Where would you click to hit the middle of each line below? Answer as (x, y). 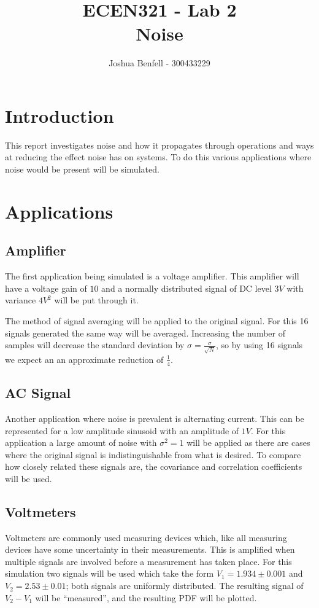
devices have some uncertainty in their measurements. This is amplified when (150, 549)
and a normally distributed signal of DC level (186, 288)
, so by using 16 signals (259, 345)
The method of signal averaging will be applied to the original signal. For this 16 (157, 320)
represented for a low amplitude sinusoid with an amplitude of (122, 430)
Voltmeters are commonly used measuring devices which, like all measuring (146, 537)
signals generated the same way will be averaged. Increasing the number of (145, 333)
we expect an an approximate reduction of (84, 359)
